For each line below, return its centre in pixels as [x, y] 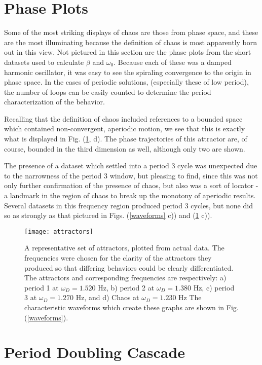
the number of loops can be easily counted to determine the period [108, 92]
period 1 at [42, 287]
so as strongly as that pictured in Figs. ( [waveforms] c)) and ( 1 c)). [108, 215]
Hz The [190, 297]
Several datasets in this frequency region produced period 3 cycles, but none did [128, 205]
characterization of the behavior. [54, 102]
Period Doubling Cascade [95, 352]
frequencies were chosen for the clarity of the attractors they [118, 258]
